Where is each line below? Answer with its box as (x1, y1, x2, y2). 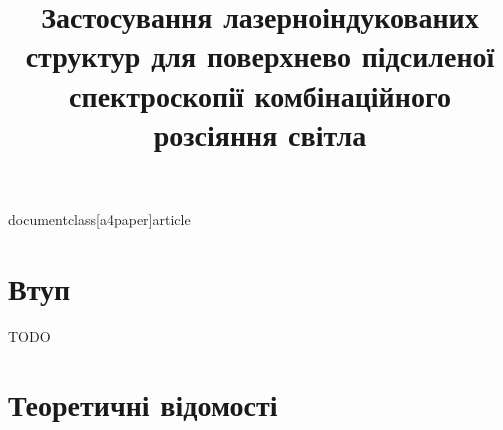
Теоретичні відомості (8, 384, 278, 425)
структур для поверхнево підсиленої (25, 35, 495, 76)
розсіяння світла (153, 113, 367, 154)
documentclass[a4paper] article (8, 208, 191, 229)
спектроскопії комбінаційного (69, 74, 451, 115)
